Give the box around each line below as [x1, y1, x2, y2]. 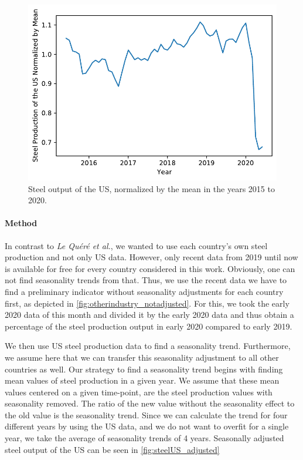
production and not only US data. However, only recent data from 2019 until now [5, 251, 298, 263]
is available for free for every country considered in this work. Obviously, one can [5, 262, 295, 274]
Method [5, 217, 38, 229]
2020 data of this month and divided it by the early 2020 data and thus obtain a [5, 308, 294, 321]
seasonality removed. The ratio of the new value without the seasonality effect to [5, 397, 295, 409]
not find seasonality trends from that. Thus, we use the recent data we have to [5, 274, 287, 286]
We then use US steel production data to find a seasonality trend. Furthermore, [5, 340, 291, 352]
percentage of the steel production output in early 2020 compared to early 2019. [5, 320, 292, 332]
